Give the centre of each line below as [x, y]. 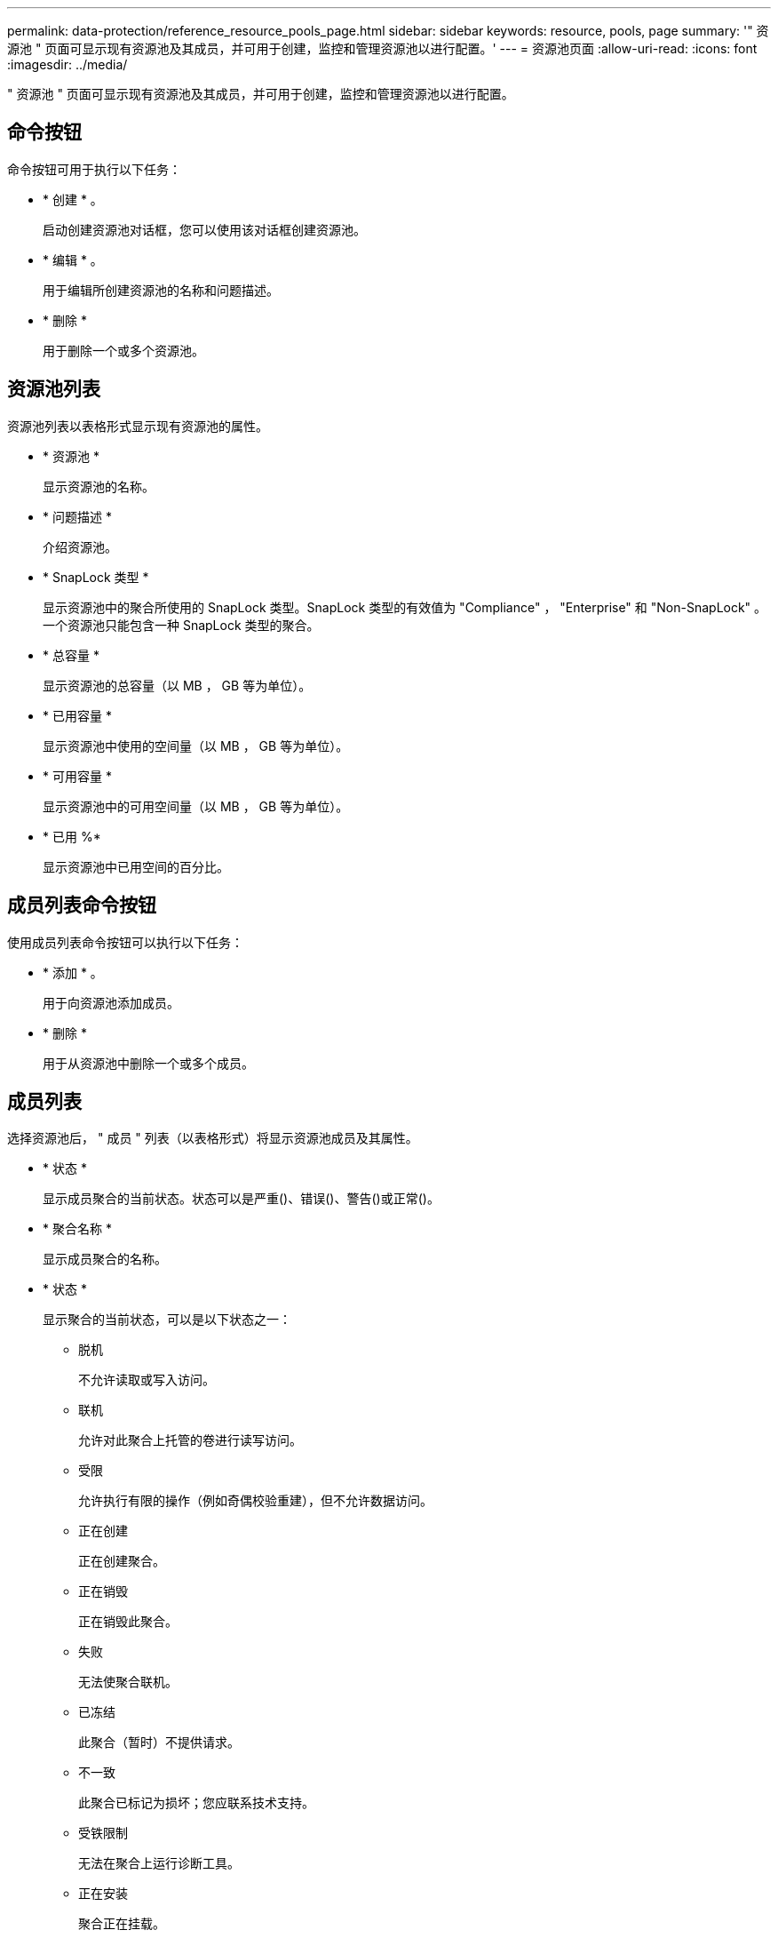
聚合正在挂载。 [122, 1924]
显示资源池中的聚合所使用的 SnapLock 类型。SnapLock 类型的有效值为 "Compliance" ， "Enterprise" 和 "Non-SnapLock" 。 [405, 607]
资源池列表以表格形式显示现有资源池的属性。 [138, 426]
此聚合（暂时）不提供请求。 [159, 1743]
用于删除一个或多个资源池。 [123, 350]
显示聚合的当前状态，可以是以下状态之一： [167, 1320]
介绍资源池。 [80, 546]
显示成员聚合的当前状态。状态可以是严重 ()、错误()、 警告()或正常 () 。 [241, 1199]
